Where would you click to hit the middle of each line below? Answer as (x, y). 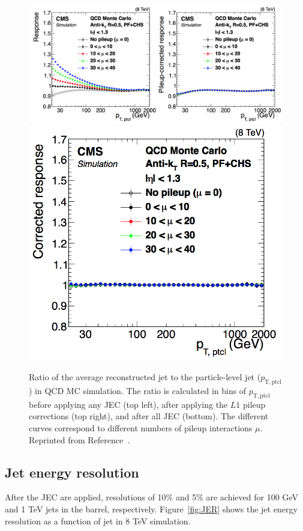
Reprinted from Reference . (79, 439)
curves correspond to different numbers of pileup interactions (141, 427)
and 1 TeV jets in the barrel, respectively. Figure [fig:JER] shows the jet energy (151, 508)
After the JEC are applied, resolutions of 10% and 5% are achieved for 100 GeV (151, 497)
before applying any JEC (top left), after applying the (128, 404)
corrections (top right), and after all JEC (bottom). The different (149, 416)
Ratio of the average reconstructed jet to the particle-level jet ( (145, 377)
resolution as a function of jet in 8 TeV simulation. (98, 520)
